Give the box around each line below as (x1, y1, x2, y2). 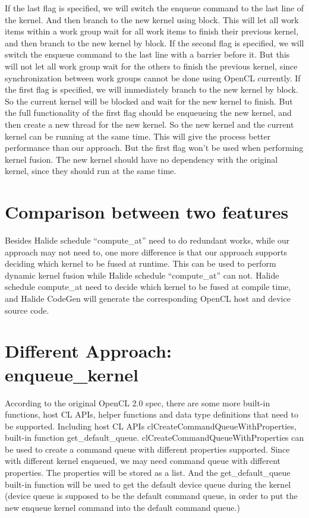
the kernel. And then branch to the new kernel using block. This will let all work (5, 13, 299, 26)
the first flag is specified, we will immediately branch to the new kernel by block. (5, 83, 298, 96)
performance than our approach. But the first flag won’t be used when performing (5, 141, 304, 154)
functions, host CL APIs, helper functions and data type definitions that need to (5, 408, 298, 421)
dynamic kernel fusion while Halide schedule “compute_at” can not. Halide (5, 269, 279, 281)
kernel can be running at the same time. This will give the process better (5, 129, 271, 142)
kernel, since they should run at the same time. (5, 165, 176, 177)
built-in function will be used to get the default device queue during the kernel (5, 478, 291, 490)
